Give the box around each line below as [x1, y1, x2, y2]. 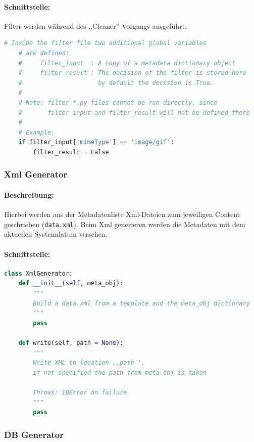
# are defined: [18, 49, 69, 57]
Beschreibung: [4, 189, 54, 200]
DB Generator [4, 428, 64, 440]
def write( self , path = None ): [18, 339, 124, 346]
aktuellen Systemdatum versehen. [4, 229, 108, 239]
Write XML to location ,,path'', [33, 359, 145, 367]
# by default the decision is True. [18, 79, 214, 86]
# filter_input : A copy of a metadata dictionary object [18, 59, 236, 67]
